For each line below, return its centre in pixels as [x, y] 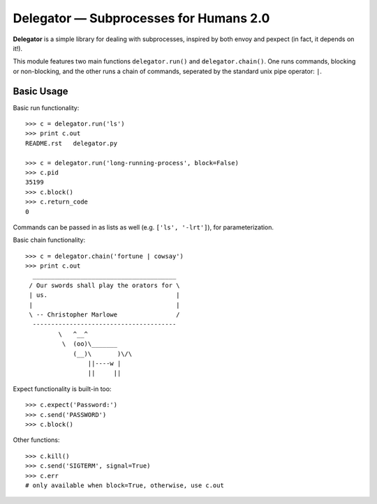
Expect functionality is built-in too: [62, 389]
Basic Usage [40, 91]
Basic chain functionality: [49, 240]
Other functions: [36, 440]
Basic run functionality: [46, 107]
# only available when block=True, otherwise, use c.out [125, 485]
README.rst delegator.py [72, 143]
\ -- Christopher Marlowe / [105, 315]
